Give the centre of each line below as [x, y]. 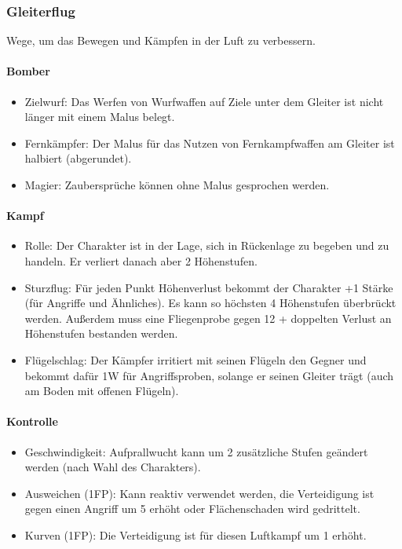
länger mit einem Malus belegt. [100, 117]
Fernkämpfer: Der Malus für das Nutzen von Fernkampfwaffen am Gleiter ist [210, 143]
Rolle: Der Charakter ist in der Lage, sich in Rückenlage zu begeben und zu [207, 245]
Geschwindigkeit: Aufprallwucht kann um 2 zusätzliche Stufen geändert [196, 451]
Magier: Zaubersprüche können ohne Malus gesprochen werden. [177, 184]
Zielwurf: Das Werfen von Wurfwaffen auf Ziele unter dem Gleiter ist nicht [204, 101]
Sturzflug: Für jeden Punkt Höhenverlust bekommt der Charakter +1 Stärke [209, 287]
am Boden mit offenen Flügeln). [102, 391]
